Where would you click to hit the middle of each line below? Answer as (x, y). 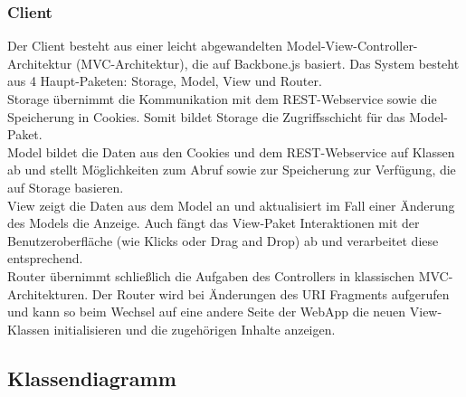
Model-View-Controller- (352, 46)
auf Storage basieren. (66, 187)
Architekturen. (48, 293)
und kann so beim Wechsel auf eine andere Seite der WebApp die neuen (207, 312)
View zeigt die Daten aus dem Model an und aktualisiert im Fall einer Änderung (231, 205)
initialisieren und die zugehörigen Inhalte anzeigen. (195, 329)
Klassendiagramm (92, 378)
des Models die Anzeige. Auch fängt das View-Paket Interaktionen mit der (214, 223)
